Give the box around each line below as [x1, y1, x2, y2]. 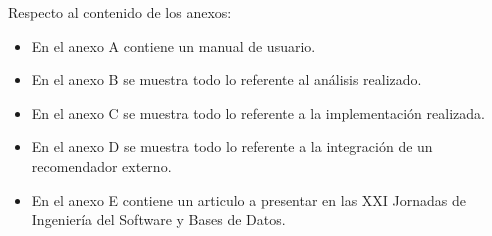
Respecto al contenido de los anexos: [8, 2, 232, 22]
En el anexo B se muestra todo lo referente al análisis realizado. [31, 69, 422, 90]
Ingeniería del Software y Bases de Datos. [31, 209, 286, 230]
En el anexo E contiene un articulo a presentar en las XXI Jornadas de [31, 189, 466, 210]
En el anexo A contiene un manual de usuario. [31, 35, 316, 56]
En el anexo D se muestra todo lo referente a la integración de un [31, 136, 433, 157]
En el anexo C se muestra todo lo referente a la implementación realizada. [31, 102, 485, 123]
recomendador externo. [31, 155, 172, 176]
